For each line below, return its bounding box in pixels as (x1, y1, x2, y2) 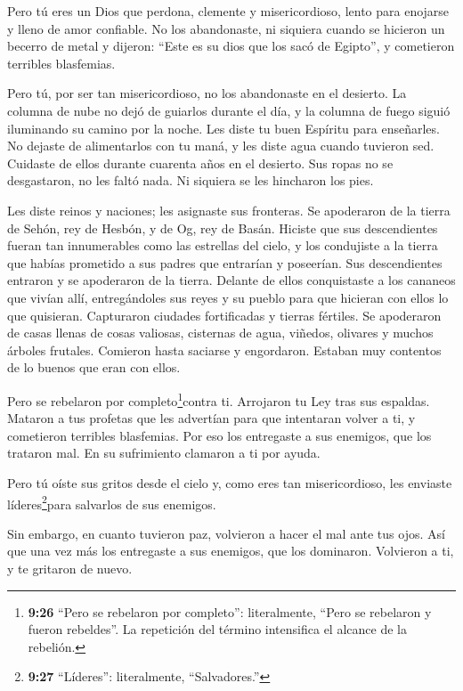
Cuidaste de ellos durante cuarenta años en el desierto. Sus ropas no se (7, 153, 394, 172)
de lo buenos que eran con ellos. (7, 358, 181, 377)
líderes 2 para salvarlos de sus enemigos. (7, 492, 216, 513)
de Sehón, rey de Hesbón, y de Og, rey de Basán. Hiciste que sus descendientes (7, 218, 438, 237)
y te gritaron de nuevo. (7, 558, 133, 577)
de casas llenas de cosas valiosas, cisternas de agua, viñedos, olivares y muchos (7, 323, 434, 342)
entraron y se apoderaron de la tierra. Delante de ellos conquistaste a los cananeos (7, 271, 456, 289)
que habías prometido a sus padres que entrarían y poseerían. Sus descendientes (7, 253, 443, 272)
